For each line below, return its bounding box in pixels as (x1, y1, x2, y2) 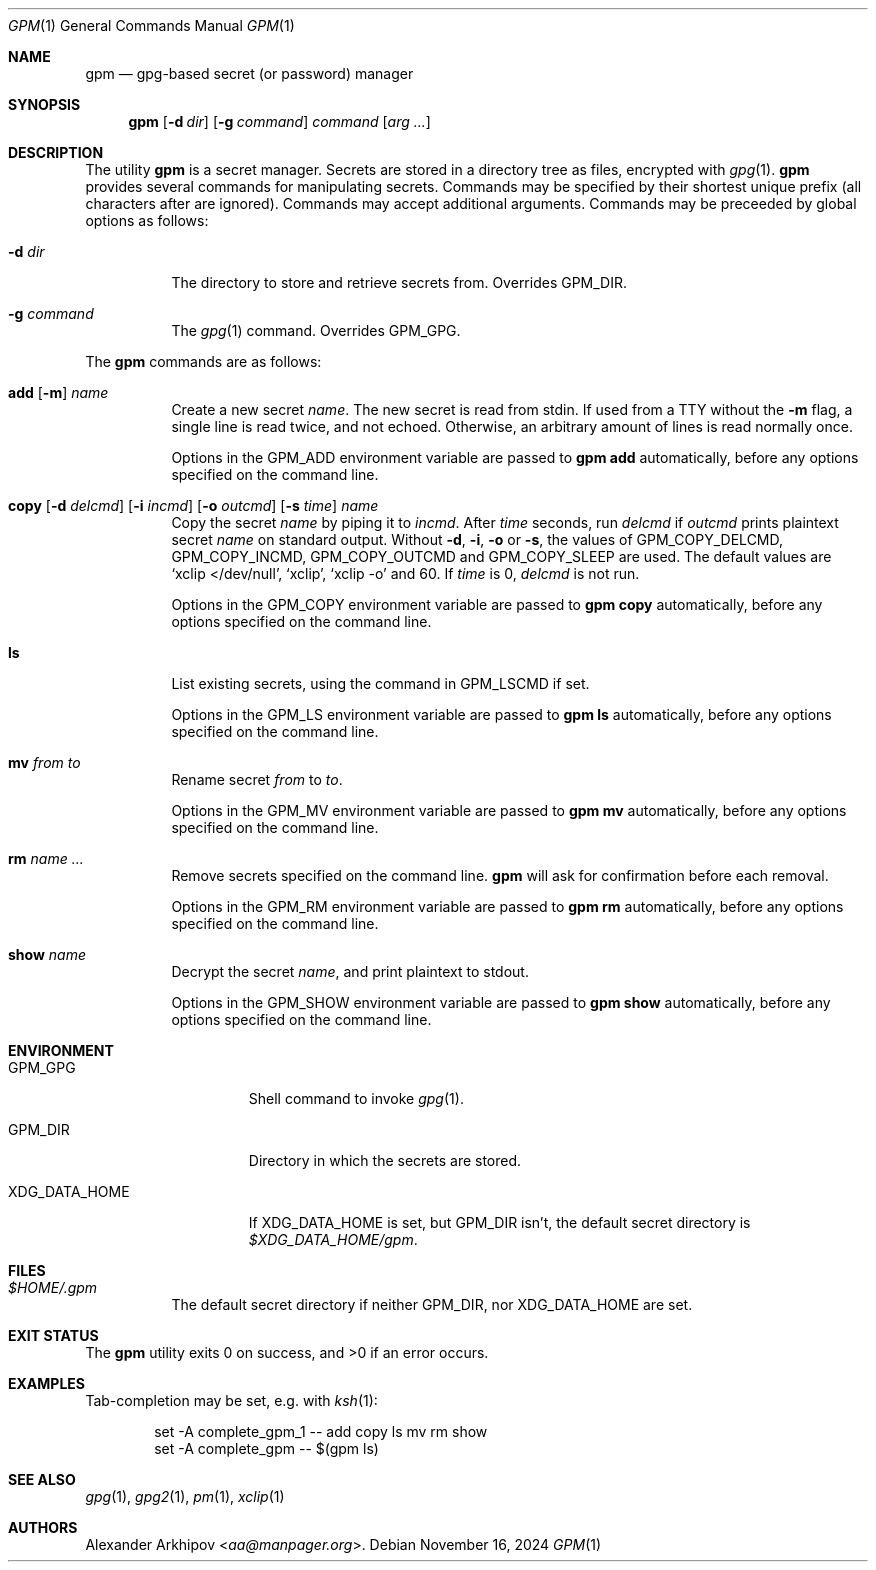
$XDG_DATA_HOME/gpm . (248, 1231, 418, 1248)
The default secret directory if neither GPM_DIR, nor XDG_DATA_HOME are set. (171, 1296, 693, 1313)
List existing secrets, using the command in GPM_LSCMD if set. (171, 675, 590, 692)
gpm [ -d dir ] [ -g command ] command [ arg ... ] (128, 113, 431, 130)
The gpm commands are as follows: (85, 353, 322, 370)
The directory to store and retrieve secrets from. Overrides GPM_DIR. (171, 274, 628, 291)
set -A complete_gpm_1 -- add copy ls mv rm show (154, 1423, 488, 1440)
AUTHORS (8, 1519, 78, 1536)
